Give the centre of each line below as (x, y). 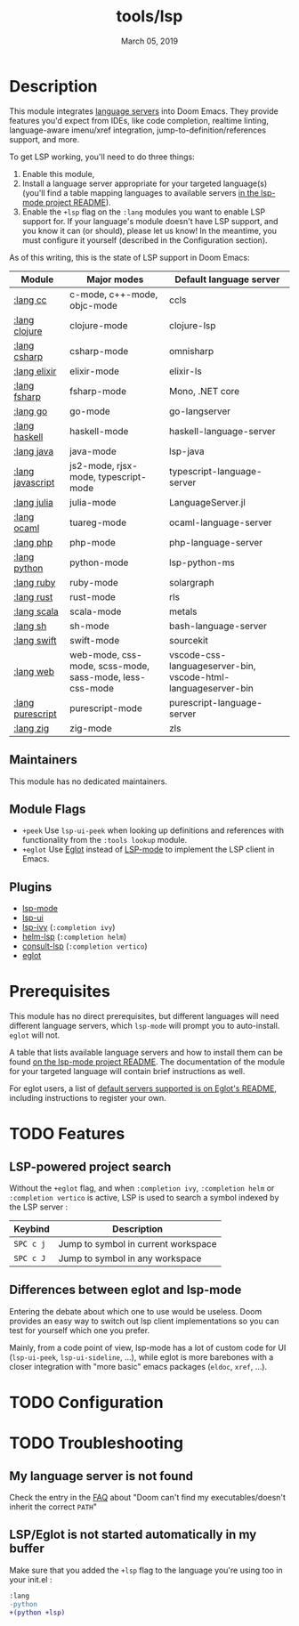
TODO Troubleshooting (97, 1443)
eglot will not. (35, 1035)
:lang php (33, 542)
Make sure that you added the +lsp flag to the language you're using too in (146, 1570)
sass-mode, (96, 676)
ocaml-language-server (220, 522)
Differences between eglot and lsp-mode (125, 1290)
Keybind (32, 1229)
